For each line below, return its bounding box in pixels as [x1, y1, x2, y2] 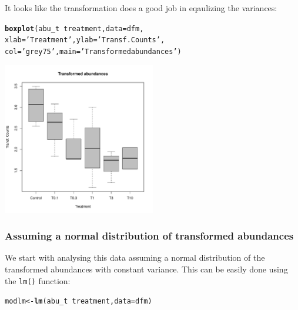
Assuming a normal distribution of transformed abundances [5, 228, 294, 243]
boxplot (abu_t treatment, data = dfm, [5, 24, 144, 33]
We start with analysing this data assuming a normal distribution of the [5, 251, 265, 264]
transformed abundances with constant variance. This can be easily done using [5, 262, 288, 275]
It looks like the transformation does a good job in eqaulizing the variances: [5, 2, 277, 14]
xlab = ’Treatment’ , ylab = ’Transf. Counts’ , [5, 36, 165, 45]
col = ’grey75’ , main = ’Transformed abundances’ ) [5, 47, 182, 56]
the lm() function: [5, 274, 71, 287]
